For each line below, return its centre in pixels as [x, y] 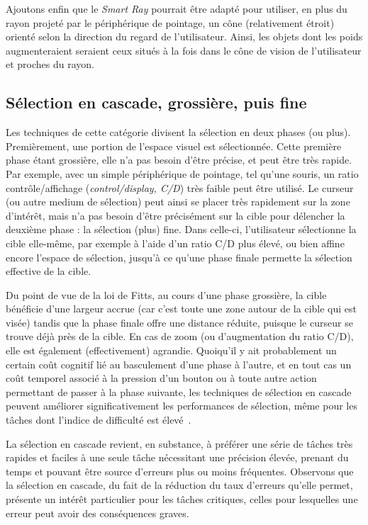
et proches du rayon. [50, 64]
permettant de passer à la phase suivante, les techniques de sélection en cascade [179, 391]
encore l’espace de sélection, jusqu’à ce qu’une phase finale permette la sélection [179, 257]
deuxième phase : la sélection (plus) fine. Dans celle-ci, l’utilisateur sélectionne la [181, 229]
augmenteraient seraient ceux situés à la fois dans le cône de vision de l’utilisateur [184, 50]
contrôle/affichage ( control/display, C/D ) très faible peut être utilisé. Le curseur [180, 187]
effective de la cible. [49, 271]
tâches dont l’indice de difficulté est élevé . [99, 420]
